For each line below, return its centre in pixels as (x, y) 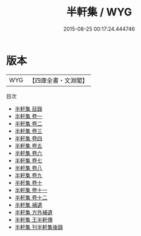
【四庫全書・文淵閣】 (59, 80)
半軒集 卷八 (28, 168)
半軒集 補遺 (28, 205)
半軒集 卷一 (28, 116)
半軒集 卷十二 (31, 197)
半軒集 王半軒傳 (34, 219)
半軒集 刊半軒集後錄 (39, 227)
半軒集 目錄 (28, 109)
